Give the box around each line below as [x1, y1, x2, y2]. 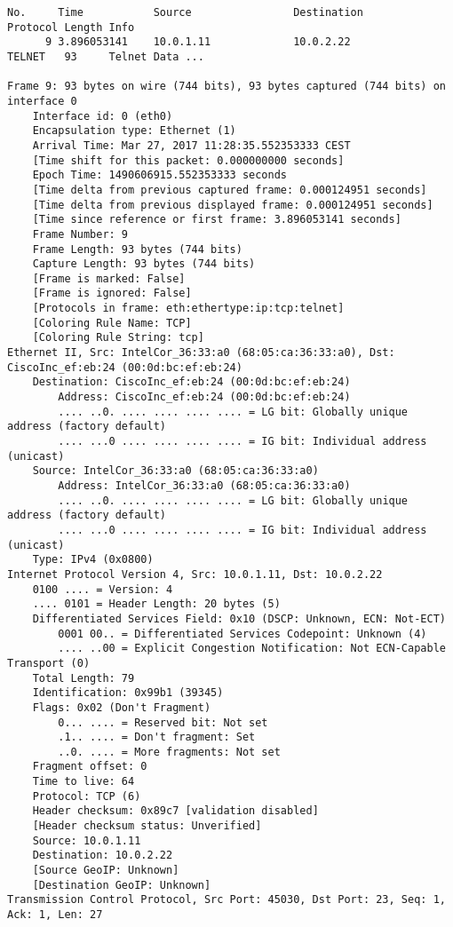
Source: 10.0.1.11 [32, 834, 141, 847]
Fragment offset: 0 [32, 760, 147, 773]
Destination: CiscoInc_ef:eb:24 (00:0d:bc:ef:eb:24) [32, 376, 351, 389]
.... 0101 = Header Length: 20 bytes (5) [32, 598, 281, 611]
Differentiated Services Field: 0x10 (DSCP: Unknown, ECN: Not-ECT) [32, 612, 446, 625]
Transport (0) [7, 656, 91, 669]
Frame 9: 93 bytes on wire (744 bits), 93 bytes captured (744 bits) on [7, 80, 446, 93]
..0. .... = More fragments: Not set [58, 745, 281, 758]
